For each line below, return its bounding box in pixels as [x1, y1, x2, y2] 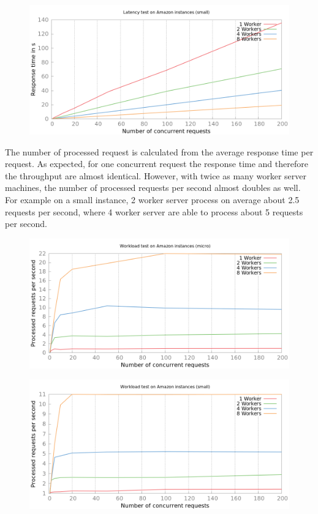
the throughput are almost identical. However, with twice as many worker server [5, 169, 307, 182]
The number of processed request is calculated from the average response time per [5, 145, 314, 158]
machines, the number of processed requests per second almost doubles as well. [5, 181, 301, 194]
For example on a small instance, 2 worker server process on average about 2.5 [5, 193, 300, 206]
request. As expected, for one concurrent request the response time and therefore [5, 157, 308, 170]
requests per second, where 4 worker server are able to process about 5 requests [5, 205, 303, 218]
